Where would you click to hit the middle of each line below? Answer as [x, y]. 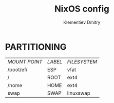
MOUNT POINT [25, 61]
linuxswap [79, 93]
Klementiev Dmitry [82, 22]
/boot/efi [18, 70]
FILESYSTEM [82, 61]
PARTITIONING [36, 47]
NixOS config [82, 9]
